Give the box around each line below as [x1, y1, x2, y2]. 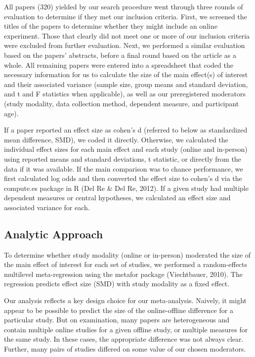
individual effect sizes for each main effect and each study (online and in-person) [4, 144, 248, 154]
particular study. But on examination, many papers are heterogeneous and [4, 314, 230, 325]
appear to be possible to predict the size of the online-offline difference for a [4, 305, 233, 315]
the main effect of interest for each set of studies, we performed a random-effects [4, 259, 248, 269]
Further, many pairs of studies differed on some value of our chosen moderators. [4, 344, 246, 354]
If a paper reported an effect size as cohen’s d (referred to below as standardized [4, 125, 248, 135]
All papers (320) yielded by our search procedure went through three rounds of [4, 1, 243, 11]
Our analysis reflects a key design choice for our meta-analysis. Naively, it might [4, 295, 247, 306]
